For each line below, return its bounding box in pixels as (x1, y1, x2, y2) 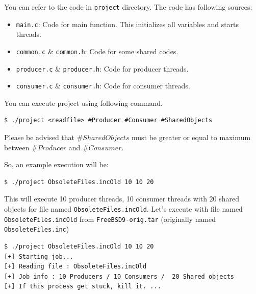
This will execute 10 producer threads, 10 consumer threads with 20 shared (4, 193, 240, 204)
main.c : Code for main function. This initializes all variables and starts (16, 18, 239, 29)
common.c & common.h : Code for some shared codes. (16, 46, 178, 56)
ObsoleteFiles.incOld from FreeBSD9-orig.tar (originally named (4, 213, 216, 224)
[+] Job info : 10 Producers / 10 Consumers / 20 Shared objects (4, 273, 235, 280)
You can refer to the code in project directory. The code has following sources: (4, 2, 252, 12)
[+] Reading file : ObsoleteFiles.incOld (4, 263, 147, 270)
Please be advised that (4, 132, 75, 143)
